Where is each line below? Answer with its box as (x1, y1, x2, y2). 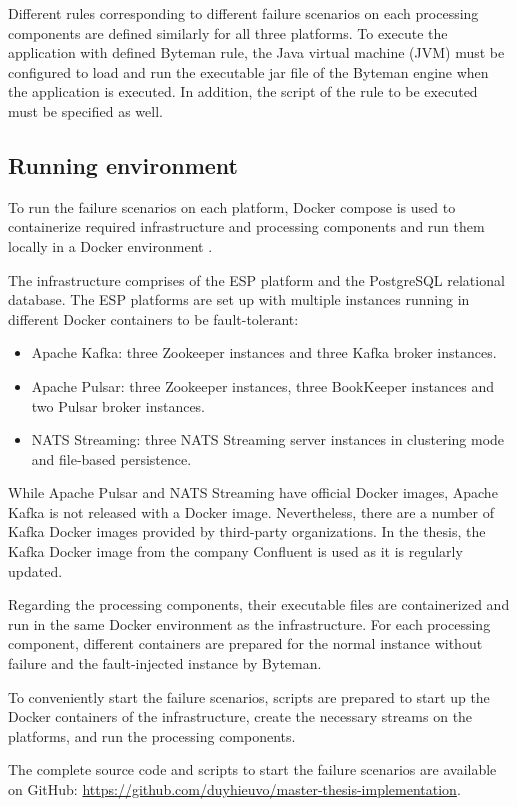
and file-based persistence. (31, 448, 192, 469)
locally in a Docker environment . (8, 235, 213, 256)
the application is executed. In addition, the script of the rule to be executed (8, 81, 478, 102)
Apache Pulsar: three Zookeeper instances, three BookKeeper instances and (31, 375, 494, 396)
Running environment (8, 149, 238, 180)
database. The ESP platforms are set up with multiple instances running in (8, 289, 470, 310)
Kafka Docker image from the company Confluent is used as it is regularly (8, 541, 463, 562)
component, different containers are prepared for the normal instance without (8, 633, 483, 654)
